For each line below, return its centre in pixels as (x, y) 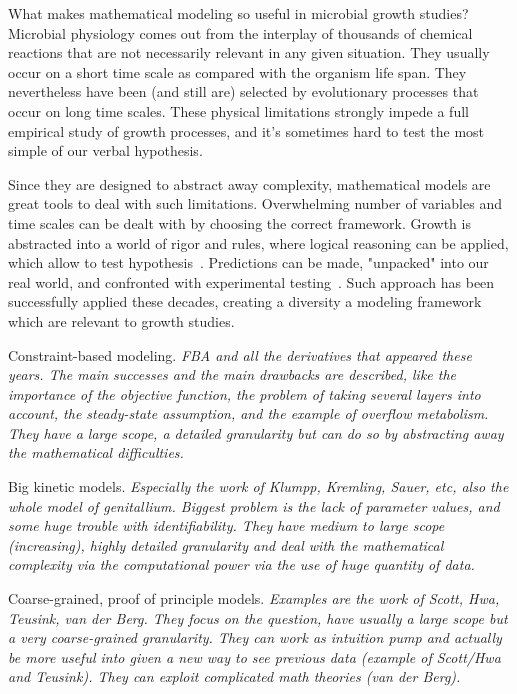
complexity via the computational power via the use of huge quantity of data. (241, 564)
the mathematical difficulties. (96, 452)
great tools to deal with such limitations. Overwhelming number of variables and (255, 203)
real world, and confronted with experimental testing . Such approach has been (251, 281)
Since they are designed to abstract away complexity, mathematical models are (249, 183)
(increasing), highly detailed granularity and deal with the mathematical (226, 544)
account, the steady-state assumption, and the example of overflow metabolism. (248, 413)
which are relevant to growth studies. (121, 320)
